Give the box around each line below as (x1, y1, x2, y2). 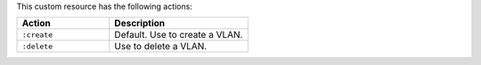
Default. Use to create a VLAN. (114, 29, 243, 41)
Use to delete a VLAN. (114, 40, 208, 53)
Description (114, 18, 166, 30)
